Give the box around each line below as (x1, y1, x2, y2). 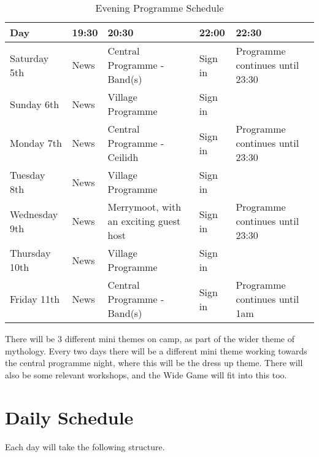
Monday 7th (10, 136, 62, 150)
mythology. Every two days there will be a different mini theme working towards (5, 344, 307, 357)
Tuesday (10, 168, 45, 182)
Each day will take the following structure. (5, 440, 165, 453)
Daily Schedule (5, 404, 134, 429)
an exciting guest (107, 214, 181, 228)
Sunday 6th (10, 96, 60, 111)
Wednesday (10, 206, 58, 221)
